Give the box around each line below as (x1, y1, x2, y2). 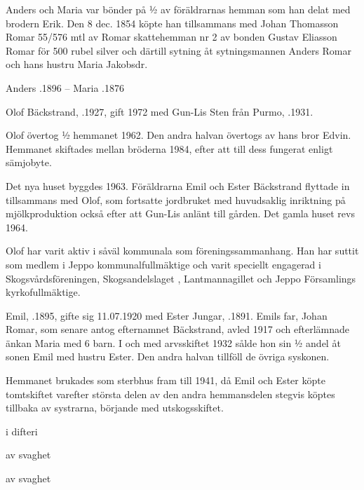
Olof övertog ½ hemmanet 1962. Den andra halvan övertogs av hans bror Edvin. (6, 128, 351, 142)
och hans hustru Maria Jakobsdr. (6, 57, 148, 72)
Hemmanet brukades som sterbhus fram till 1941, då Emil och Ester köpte (6, 373, 325, 388)
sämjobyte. (6, 155, 52, 170)
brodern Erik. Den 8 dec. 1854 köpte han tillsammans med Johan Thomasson (6, 15, 339, 30)
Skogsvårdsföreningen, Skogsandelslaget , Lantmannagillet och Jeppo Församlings (6, 271, 356, 285)
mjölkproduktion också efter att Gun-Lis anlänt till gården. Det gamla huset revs (6, 206, 355, 221)
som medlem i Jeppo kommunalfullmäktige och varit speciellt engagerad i (6, 257, 321, 271)
